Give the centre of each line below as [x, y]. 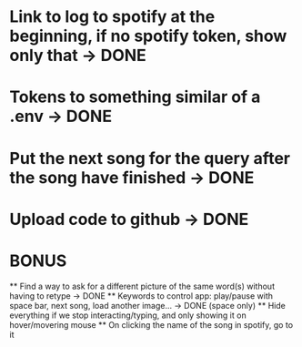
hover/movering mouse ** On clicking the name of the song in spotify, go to [151, 324]
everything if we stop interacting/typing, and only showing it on [128, 315]
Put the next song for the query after [150, 158]
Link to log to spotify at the [112, 17]
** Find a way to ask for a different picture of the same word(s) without [142, 286]
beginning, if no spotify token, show [148, 36]
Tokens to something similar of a [135, 97]
